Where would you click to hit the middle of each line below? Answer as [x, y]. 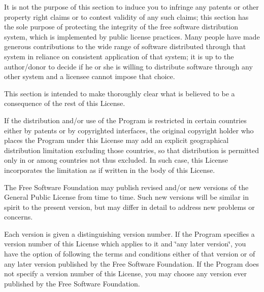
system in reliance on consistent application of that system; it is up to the [119, 56]
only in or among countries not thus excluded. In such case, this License [116, 160]
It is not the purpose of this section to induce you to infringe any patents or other [131, 7]
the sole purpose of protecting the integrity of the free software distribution [121, 27]
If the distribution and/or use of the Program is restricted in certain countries [125, 120]
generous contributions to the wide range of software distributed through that [125, 46]
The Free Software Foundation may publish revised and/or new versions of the [126, 187]
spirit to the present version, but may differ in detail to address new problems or [129, 207]
